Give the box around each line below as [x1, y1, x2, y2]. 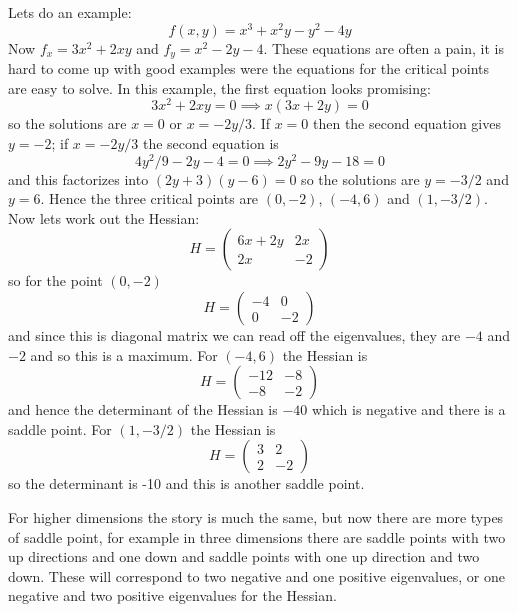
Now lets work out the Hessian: [8, 207, 200, 228]
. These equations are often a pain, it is [263, 37, 504, 58]
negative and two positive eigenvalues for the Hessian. [8, 585, 337, 606]
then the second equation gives [312, 113, 501, 134]
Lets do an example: [8, 2, 132, 22]
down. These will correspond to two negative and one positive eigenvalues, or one [8, 565, 505, 586]
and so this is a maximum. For [30, 344, 218, 365]
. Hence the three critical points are [40, 188, 259, 209]
